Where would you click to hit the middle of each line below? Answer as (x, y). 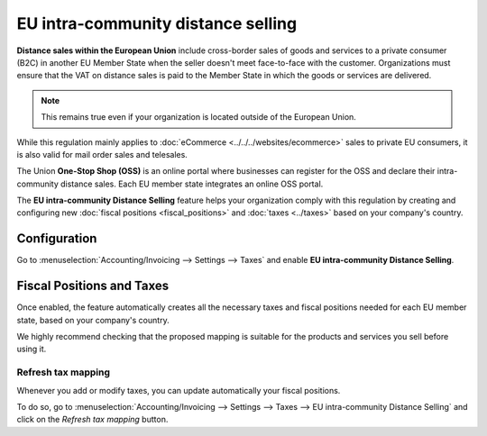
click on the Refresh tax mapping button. (92, 420)
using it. (32, 349)
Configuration (57, 239)
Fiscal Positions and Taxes (93, 286)
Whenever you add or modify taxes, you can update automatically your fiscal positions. (179, 390)
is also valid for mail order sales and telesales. (102, 154)
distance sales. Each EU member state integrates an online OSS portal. (192, 184)
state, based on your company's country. (93, 320)
